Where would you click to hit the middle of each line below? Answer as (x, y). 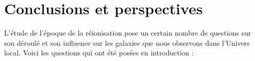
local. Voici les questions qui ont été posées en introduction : (99, 53)
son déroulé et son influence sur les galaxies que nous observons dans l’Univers (127, 42)
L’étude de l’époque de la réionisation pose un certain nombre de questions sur (128, 33)
